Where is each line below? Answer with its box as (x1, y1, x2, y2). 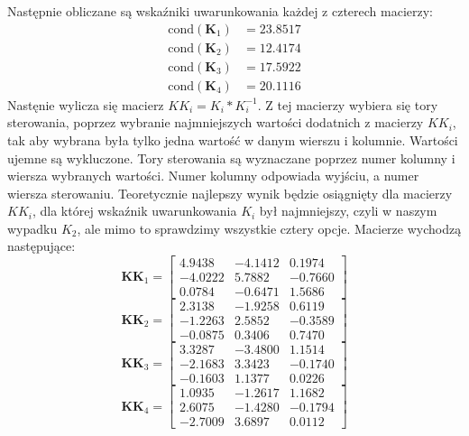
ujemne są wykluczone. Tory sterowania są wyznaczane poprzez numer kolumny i (7, 148, 455, 167)
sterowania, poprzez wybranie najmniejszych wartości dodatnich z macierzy (7, 113, 424, 132)
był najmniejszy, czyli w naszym (259, 201, 437, 220)
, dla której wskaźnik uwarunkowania (32, 201, 237, 220)
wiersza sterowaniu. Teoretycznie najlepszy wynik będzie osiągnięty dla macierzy (7, 183, 453, 202)
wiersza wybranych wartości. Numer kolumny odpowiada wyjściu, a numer (7, 166, 419, 185)
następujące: (7, 237, 76, 255)
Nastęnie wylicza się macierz (7, 95, 164, 114)
